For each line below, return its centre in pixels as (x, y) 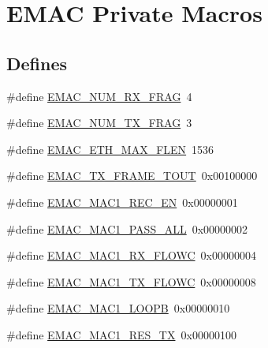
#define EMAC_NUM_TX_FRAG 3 (99, 123)
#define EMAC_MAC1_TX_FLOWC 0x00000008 (131, 281)
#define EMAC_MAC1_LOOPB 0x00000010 (118, 308)
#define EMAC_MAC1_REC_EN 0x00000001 (122, 202)
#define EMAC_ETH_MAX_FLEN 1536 (110, 149)
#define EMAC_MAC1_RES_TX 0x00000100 (121, 334)
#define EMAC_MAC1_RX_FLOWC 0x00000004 (131, 255)
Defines (37, 63)
